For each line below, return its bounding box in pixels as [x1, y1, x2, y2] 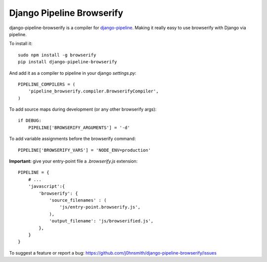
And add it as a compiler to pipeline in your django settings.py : [9, 70, 136, 76]
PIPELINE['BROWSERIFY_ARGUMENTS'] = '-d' [28, 125, 131, 131]
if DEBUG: [18, 118, 42, 124]
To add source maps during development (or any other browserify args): [9, 106, 157, 112]
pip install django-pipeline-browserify [18, 59, 117, 65]
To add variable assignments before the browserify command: [9, 136, 136, 142]
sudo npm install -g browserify [18, 52, 96, 58]
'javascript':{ [28, 183, 65, 189]
